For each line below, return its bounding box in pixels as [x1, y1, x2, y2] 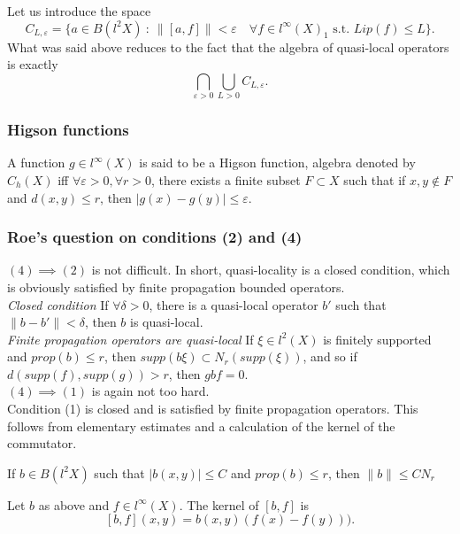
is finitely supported [323, 329, 432, 348]
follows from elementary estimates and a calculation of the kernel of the [7, 416, 395, 435]
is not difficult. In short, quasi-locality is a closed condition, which [91, 260, 450, 279]
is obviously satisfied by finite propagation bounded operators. [7, 277, 345, 296]
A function [7, 153, 65, 172]
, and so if [303, 347, 357, 366]
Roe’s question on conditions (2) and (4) [7, 226, 303, 248]
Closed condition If [7, 295, 109, 313]
